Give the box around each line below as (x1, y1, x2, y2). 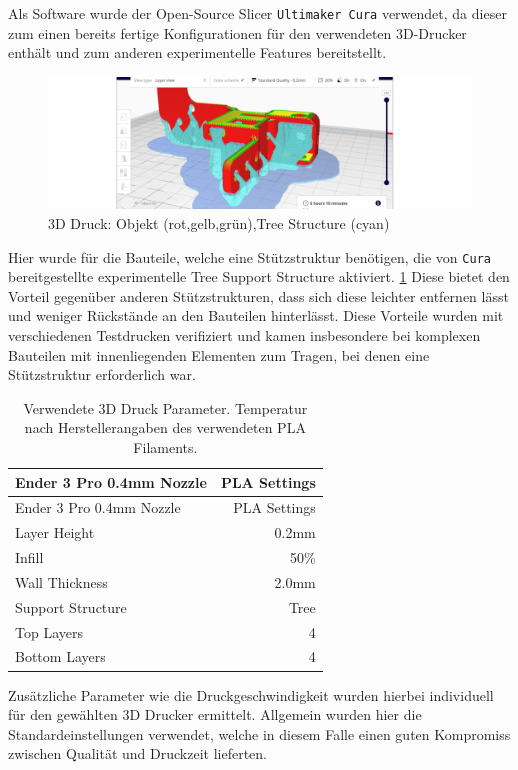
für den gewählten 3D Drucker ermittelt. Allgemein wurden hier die (8, 704, 422, 725)
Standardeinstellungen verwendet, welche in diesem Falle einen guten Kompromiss (8, 723, 511, 744)
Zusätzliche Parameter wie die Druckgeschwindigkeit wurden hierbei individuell (8, 684, 494, 705)
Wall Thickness (15, 571, 108, 592)
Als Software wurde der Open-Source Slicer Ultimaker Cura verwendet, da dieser (8, 3, 507, 23)
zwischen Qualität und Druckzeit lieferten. (8, 743, 267, 764)
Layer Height (15, 522, 95, 543)
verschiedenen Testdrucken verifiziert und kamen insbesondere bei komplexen (8, 324, 481, 345)
